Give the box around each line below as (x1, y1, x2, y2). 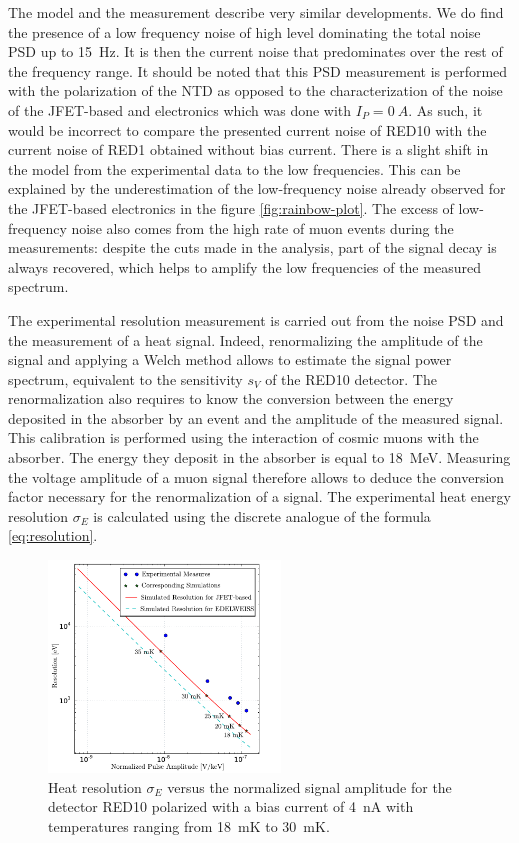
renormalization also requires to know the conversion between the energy (8, 388, 454, 409)
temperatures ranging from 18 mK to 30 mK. (48, 815, 330, 836)
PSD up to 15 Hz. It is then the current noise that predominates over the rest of (8, 41, 503, 62)
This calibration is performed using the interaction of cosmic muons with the (8, 427, 479, 448)
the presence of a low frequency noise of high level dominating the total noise (8, 21, 481, 42)
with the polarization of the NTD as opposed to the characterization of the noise (8, 80, 503, 101)
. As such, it (408, 99, 483, 120)
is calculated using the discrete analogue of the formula (93, 505, 431, 526)
